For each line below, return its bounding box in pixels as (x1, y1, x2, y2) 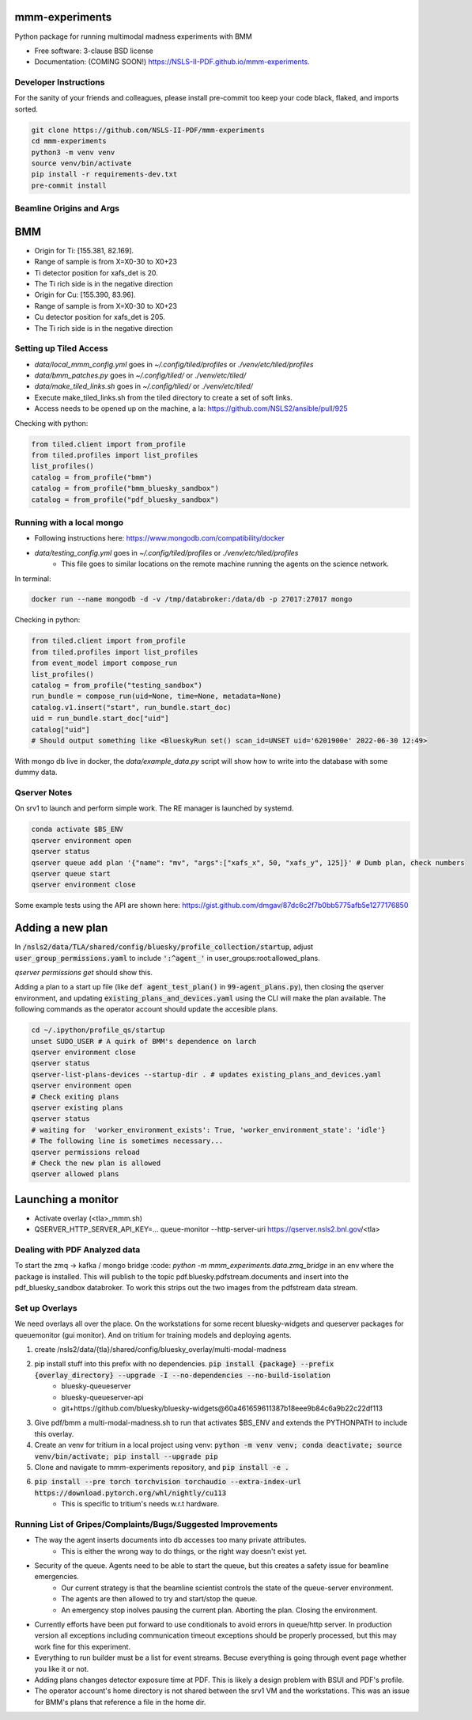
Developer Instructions (14, 77, 105, 88)
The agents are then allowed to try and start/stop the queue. (61, 1594, 258, 1604)
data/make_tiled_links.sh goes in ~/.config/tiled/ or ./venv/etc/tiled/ (34, 382, 253, 391)
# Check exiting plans (31, 1092, 119, 1101)
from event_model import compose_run (31, 659, 178, 668)
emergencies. (34, 1572, 79, 1581)
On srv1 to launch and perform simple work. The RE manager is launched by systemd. (14, 803, 294, 813)
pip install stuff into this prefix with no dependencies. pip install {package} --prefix (34, 1359, 334, 1369)
